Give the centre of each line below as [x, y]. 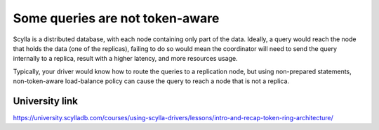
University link [46, 101]
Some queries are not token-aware [116, 18]
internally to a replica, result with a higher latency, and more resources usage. [125, 59]
